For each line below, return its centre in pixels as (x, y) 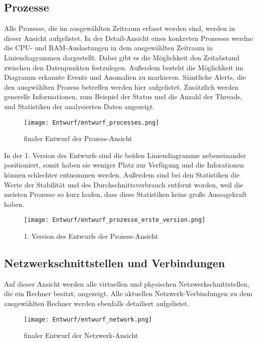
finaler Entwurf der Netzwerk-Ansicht (81, 335)
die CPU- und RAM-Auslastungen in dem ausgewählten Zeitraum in (108, 48)
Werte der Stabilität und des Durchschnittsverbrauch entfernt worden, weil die (124, 184)
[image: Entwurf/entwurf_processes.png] (92, 122)
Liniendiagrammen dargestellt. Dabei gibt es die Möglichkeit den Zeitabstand (122, 57)
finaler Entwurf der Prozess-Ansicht (78, 138)
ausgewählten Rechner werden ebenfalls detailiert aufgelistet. (97, 303)
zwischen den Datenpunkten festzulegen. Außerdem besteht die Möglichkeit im (124, 67)
